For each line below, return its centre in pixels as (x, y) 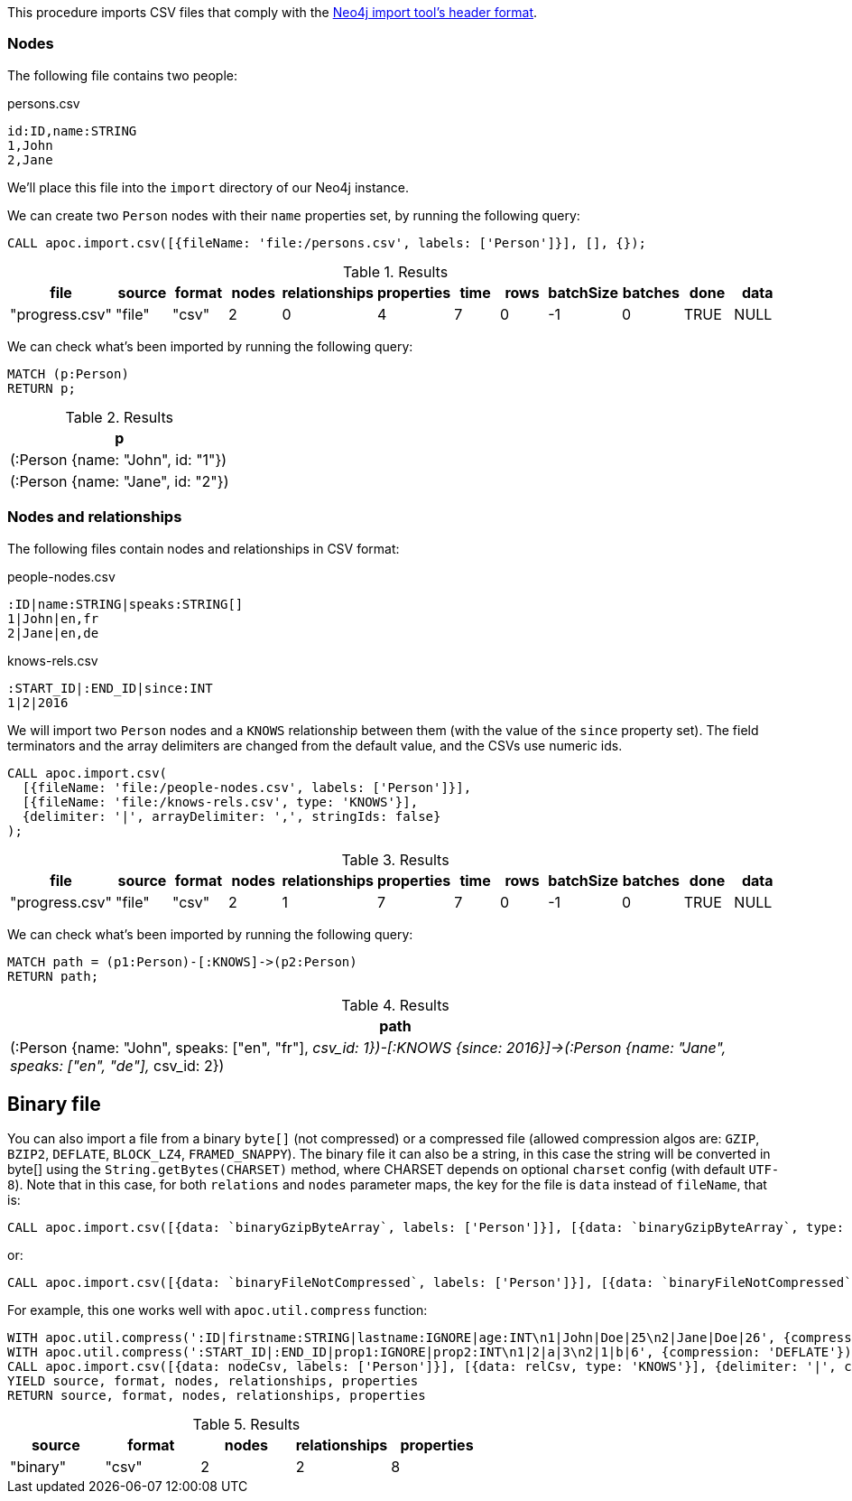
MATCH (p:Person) (68, 373)
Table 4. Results (395, 1005)
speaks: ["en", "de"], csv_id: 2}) (117, 1065)
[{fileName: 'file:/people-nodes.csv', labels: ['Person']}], (247, 787)
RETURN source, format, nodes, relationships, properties (217, 1396)
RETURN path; (53, 976)
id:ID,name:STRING (72, 131)
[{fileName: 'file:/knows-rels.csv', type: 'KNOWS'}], (220, 802)
